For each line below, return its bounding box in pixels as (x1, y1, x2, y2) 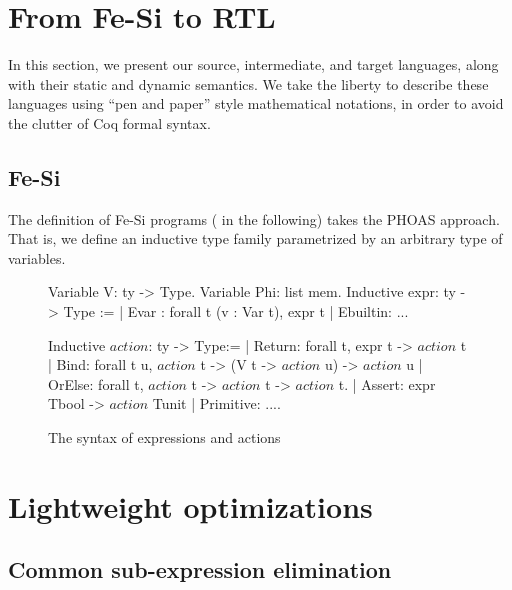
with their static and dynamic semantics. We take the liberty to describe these (8, 73, 489, 94)
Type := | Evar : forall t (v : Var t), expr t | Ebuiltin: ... (63, 301, 409, 322)
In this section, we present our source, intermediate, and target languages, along (8, 54, 499, 75)
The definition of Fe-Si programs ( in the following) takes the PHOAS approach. (8, 208, 500, 229)
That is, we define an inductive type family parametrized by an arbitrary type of (8, 228, 503, 249)
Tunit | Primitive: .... (152, 393, 281, 414)
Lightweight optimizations (8, 485, 373, 526)
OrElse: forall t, (48, 373, 144, 394)
